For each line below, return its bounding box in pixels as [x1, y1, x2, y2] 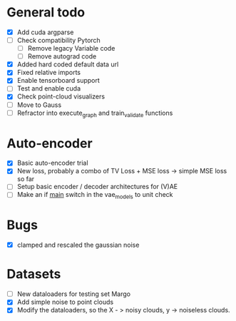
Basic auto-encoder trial [16, 158, 88, 168]
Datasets [6, 266, 61, 282]
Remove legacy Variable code [27, 44, 116, 53]
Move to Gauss [16, 101, 62, 109]
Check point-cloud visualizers [16, 92, 105, 101]
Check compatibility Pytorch [16, 36, 101, 44]
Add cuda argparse [16, 28, 74, 36]
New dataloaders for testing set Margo [16, 290, 131, 298]
